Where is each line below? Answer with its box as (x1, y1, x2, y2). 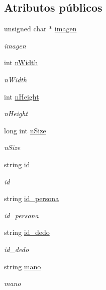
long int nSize (4, 125, 46, 135)
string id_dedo (4, 227, 50, 237)
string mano (4, 261, 41, 271)
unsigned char (4, 23, 47, 34)
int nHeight (4, 91, 39, 102)
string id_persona (4, 193, 59, 204)
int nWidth (4, 57, 38, 68)
